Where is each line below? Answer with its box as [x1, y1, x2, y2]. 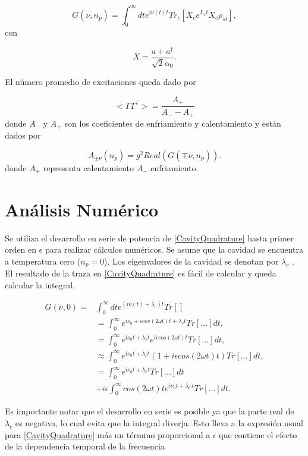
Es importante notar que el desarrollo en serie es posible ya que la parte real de [5, 405, 294, 417]
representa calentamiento [43, 162, 134, 174]
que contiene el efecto [219, 428, 297, 441]
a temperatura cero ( [5, 254, 81, 267]
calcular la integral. [5, 278, 75, 291]
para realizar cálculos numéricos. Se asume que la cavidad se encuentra [45, 243, 304, 256]
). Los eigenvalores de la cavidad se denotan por [104, 254, 279, 267]
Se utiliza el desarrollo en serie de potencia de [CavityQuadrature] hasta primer [5, 231, 294, 244]
